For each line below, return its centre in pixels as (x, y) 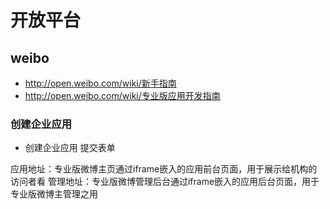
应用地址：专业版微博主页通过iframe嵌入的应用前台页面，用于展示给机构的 (164, 169)
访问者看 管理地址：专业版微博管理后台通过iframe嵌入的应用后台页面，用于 (165, 182)
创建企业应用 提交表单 (70, 148)
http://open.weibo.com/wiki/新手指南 (100, 83)
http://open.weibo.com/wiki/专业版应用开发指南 (122, 95)
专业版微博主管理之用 (54, 194)
